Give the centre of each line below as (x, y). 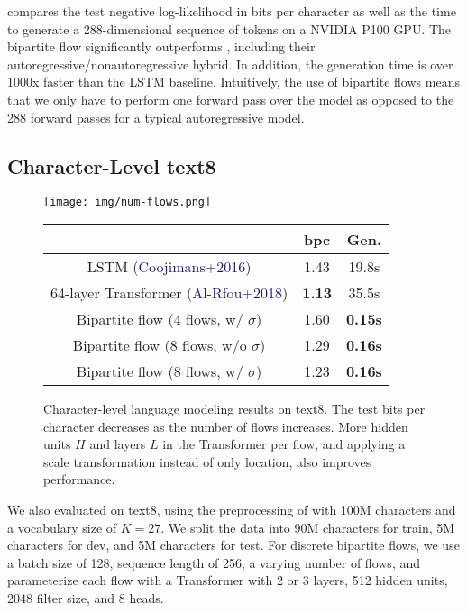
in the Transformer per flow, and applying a (284, 444)
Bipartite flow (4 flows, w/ (160, 319)
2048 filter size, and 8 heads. (86, 597)
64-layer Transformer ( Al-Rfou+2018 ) (169, 293)
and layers (118, 444)
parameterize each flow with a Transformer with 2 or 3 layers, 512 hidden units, (228, 580)
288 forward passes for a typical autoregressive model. (156, 117)
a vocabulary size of (62, 527)
